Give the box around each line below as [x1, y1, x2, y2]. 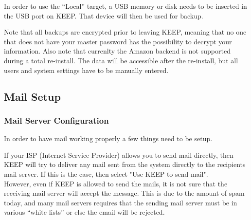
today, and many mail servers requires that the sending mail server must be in [4, 197, 237, 207]
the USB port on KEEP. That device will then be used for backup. [4, 10, 203, 20]
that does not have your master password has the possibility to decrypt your [4, 36, 232, 46]
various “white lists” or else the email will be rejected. [4, 207, 165, 217]
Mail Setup [4, 89, 61, 104]
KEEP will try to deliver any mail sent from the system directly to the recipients [4, 159, 246, 169]
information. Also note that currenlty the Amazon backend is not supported [4, 46, 231, 56]
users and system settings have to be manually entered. [4, 65, 169, 75]
